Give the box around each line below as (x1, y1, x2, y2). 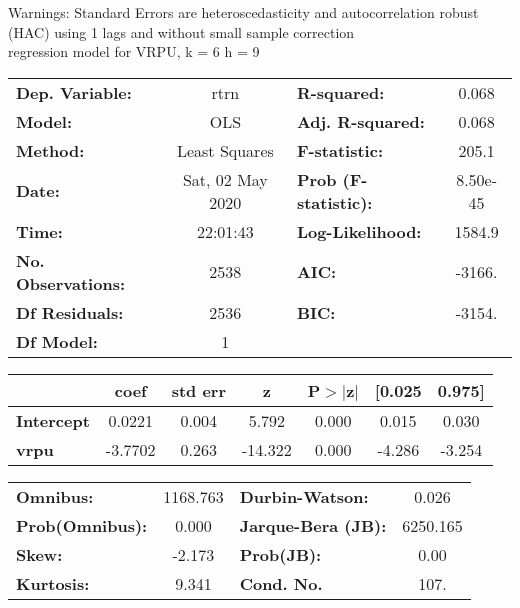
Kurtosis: (16, 571, 90, 595)
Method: (16, 138, 85, 162)
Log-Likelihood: (296, 219, 422, 243)
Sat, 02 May (182, 167, 268, 191)
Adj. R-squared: (296, 109, 425, 133)
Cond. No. (239, 571, 323, 595)
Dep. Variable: (16, 80, 132, 104)
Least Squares (176, 138, 274, 162)
